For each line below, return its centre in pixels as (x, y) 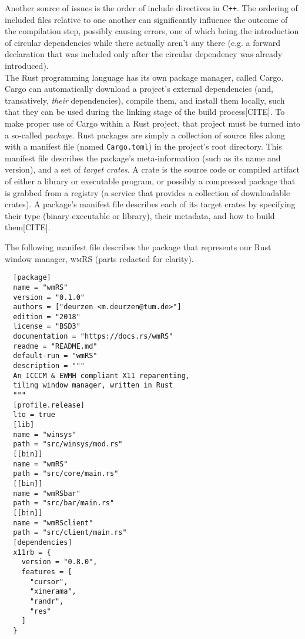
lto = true (34, 415)
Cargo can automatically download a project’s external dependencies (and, (139, 89)
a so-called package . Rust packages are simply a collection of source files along (145, 135)
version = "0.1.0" (49, 297)
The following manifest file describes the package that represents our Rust (138, 247)
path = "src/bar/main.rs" (64, 503)
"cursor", (49, 582)
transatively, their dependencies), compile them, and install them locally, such (145, 100)
